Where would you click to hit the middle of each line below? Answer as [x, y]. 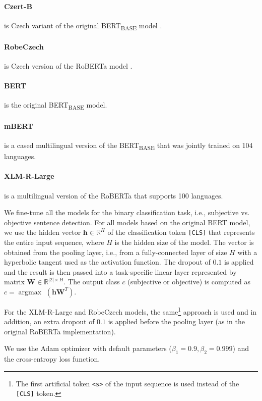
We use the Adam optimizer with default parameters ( [88, 348]
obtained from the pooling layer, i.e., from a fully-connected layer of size [116, 252]
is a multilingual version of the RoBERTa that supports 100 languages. [114, 195]
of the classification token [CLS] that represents [181, 232]
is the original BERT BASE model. [56, 105]
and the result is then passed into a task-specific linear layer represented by [120, 271]
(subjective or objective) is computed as [189, 282]
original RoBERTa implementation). [60, 331]
